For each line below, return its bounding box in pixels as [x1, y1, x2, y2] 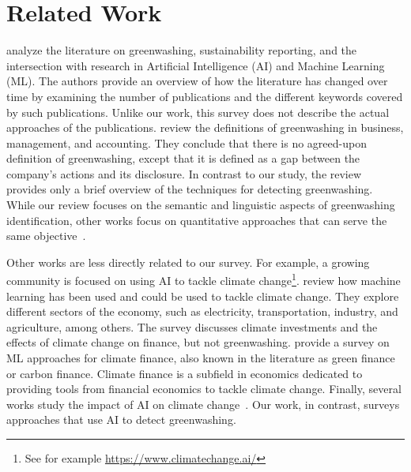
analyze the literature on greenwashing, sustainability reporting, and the [6, 42, 357, 58]
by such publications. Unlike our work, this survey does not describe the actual [6, 103, 390, 120]
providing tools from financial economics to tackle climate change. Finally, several [6, 380, 402, 397]
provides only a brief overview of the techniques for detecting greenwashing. [6, 181, 373, 197]
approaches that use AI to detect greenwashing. [6, 411, 236, 428]
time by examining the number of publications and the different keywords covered [6, 88, 403, 104]
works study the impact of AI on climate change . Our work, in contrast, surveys [6, 395, 400, 412]
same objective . [6, 227, 86, 244]
